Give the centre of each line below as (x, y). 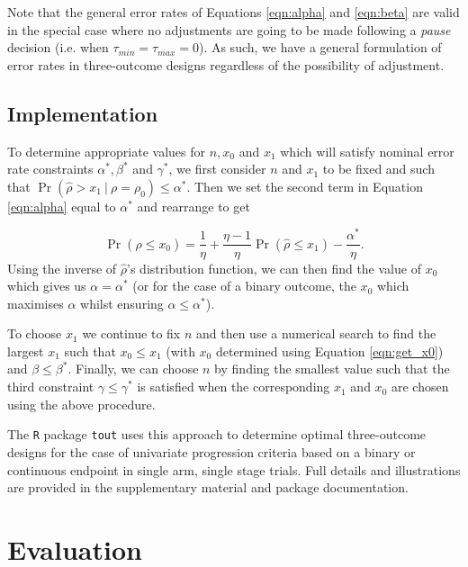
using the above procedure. (81, 404)
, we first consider (217, 169)
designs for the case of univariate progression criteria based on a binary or (211, 451)
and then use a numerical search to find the (316, 333)
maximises (36, 303)
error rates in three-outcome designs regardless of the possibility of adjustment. (226, 64)
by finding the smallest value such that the (332, 369)
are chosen (420, 387)
